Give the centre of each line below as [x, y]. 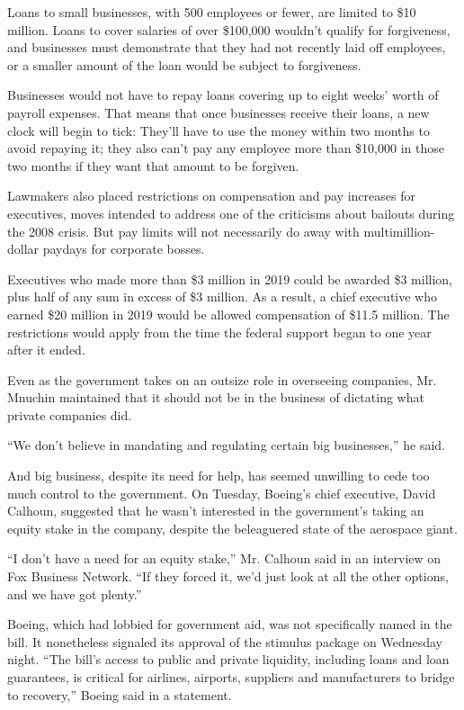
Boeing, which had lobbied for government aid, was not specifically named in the [230, 624]
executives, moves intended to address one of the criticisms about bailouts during [231, 213]
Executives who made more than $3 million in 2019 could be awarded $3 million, [230, 279]
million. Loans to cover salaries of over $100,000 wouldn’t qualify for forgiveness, [229, 29]
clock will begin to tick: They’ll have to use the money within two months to [219, 130]
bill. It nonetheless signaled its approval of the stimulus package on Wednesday [225, 641]
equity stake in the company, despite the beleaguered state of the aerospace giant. [232, 528]
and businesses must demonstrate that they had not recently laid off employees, [227, 47]
